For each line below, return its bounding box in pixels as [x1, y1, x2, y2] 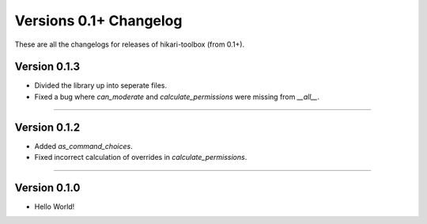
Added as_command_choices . [34, 141, 134, 150]
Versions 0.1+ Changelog [14, 12, 183, 29]
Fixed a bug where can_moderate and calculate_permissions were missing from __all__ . [34, 92, 320, 101]
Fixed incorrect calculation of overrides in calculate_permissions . [34, 153, 248, 162]
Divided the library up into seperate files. [34, 81, 168, 90]
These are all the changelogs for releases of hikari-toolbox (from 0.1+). [14, 40, 245, 49]
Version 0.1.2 [14, 120, 81, 134]
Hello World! [34, 202, 75, 211]
